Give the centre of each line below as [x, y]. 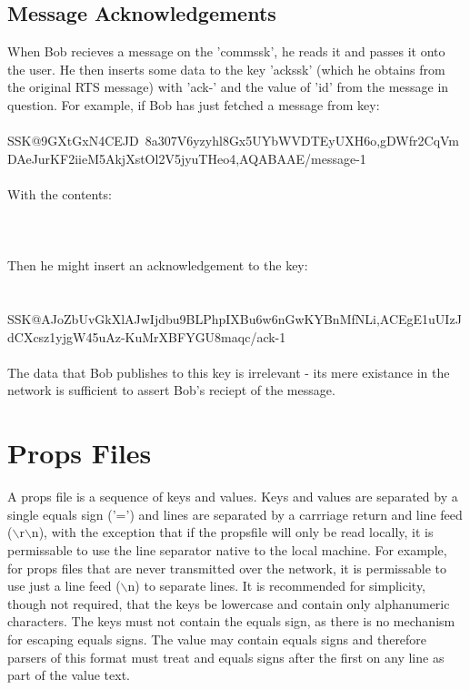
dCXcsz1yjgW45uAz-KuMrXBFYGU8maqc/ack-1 [147, 336]
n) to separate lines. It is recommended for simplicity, [277, 586]
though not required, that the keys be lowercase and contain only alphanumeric [229, 603]
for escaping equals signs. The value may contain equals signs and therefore [217, 639]
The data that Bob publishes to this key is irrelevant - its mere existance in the [229, 372]
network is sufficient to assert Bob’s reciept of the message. [171, 390]
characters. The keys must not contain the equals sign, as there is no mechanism [231, 621]
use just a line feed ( [64, 586]
